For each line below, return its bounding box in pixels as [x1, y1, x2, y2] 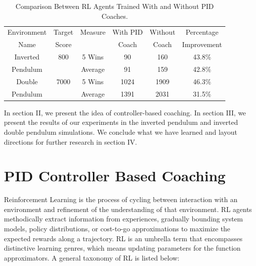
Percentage [185, 27, 219, 37]
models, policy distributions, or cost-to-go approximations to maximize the [4, 223, 230, 234]
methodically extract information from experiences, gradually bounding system [4, 213, 243, 224]
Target [53, 27, 74, 37]
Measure [80, 27, 106, 37]
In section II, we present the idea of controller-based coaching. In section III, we [4, 107, 246, 117]
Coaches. [101, 10, 128, 21]
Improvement [182, 39, 222, 50]
